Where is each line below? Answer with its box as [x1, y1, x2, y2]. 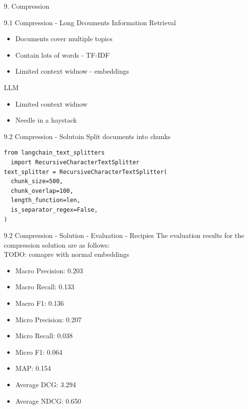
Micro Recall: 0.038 [15, 330, 73, 341]
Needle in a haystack [15, 115, 77, 125]
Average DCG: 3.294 [15, 379, 76, 390]
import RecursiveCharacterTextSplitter [11, 158, 140, 166]
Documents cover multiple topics [15, 33, 113, 44]
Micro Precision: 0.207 [15, 314, 82, 324]
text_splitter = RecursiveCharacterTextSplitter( [4, 168, 167, 175]
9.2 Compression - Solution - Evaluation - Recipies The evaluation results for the [4, 230, 245, 240]
